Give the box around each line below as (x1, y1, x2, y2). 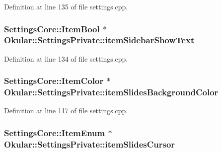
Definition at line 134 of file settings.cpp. (4, 53, 128, 64)
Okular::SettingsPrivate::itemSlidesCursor (4, 138, 175, 150)
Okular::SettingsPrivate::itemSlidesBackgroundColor (4, 86, 219, 98)
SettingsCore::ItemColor (4, 75, 104, 87)
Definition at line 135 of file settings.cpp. (4, 1, 128, 11)
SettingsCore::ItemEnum (4, 126, 105, 139)
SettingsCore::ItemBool (4, 22, 100, 35)
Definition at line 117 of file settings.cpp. (4, 105, 128, 116)
